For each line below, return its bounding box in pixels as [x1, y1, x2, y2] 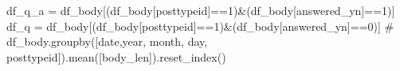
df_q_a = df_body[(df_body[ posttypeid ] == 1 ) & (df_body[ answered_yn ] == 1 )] [6, 2, 395, 18]
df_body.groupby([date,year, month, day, [6, 33, 208, 50]
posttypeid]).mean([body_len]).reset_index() [6, 48, 226, 65]
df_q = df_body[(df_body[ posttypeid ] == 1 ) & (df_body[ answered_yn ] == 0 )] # [6, 17, 394, 34]
